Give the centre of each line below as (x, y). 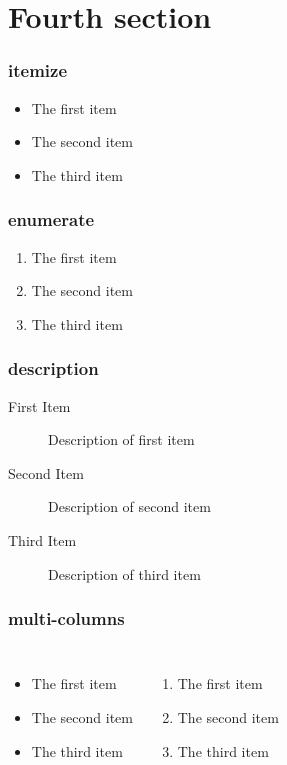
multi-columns (66, 618)
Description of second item (129, 506)
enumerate (51, 219)
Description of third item (124, 573)
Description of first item (121, 439)
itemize (38, 70)
